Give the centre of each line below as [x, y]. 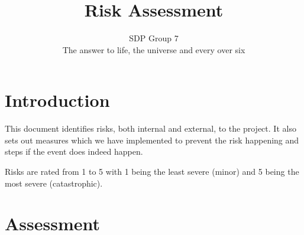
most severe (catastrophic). [54, 183]
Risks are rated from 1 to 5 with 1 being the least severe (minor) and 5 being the [152, 172]
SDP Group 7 [154, 38]
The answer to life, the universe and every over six [154, 49]
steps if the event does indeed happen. [74, 151]
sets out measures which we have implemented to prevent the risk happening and [152, 140]
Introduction [57, 100]
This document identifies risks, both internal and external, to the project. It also [151, 128]
